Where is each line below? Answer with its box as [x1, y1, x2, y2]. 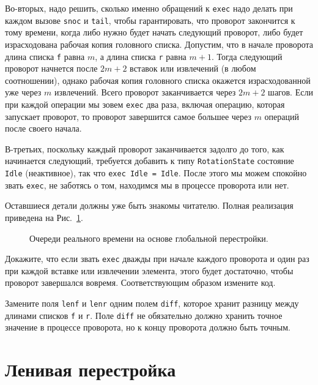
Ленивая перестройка [5, 357, 176, 382]
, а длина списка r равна [95, 50, 187, 62]
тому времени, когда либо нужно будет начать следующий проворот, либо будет [5, 26, 303, 39]
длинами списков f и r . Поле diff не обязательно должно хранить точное [5, 308, 283, 321]
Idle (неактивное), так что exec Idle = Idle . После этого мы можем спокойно [5, 166, 307, 179]
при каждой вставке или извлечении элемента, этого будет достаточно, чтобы [5, 264, 294, 277]
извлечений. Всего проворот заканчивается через [54, 86, 236, 99]
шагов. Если [268, 86, 313, 99]
